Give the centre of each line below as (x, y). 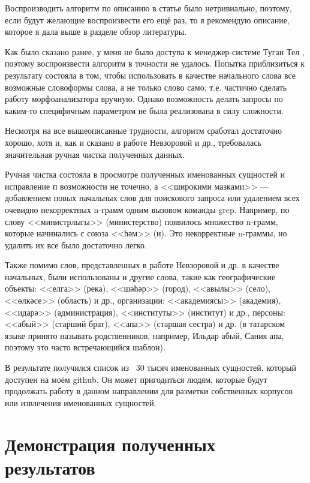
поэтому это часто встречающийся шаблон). (85, 347)
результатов (50, 467)
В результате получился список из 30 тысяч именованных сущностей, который (151, 367)
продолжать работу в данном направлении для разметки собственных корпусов (149, 391)
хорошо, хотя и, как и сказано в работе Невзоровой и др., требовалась (133, 142)
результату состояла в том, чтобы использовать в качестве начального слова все (151, 75)
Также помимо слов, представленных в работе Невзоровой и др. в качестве (142, 265)
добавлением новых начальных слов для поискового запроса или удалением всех (152, 198)
